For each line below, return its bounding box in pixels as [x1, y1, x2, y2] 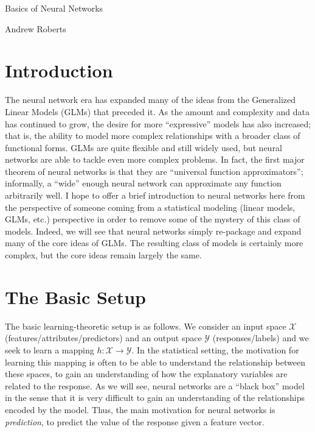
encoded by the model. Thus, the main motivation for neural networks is [5, 403, 275, 416]
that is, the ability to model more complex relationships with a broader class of [5, 129, 300, 142]
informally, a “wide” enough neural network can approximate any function [5, 177, 282, 189]
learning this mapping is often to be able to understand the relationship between [5, 355, 305, 368]
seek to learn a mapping [5, 343, 94, 356]
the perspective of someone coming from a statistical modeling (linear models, [5, 200, 296, 213]
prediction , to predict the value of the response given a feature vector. [5, 415, 265, 428]
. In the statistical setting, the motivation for [131, 343, 299, 356]
